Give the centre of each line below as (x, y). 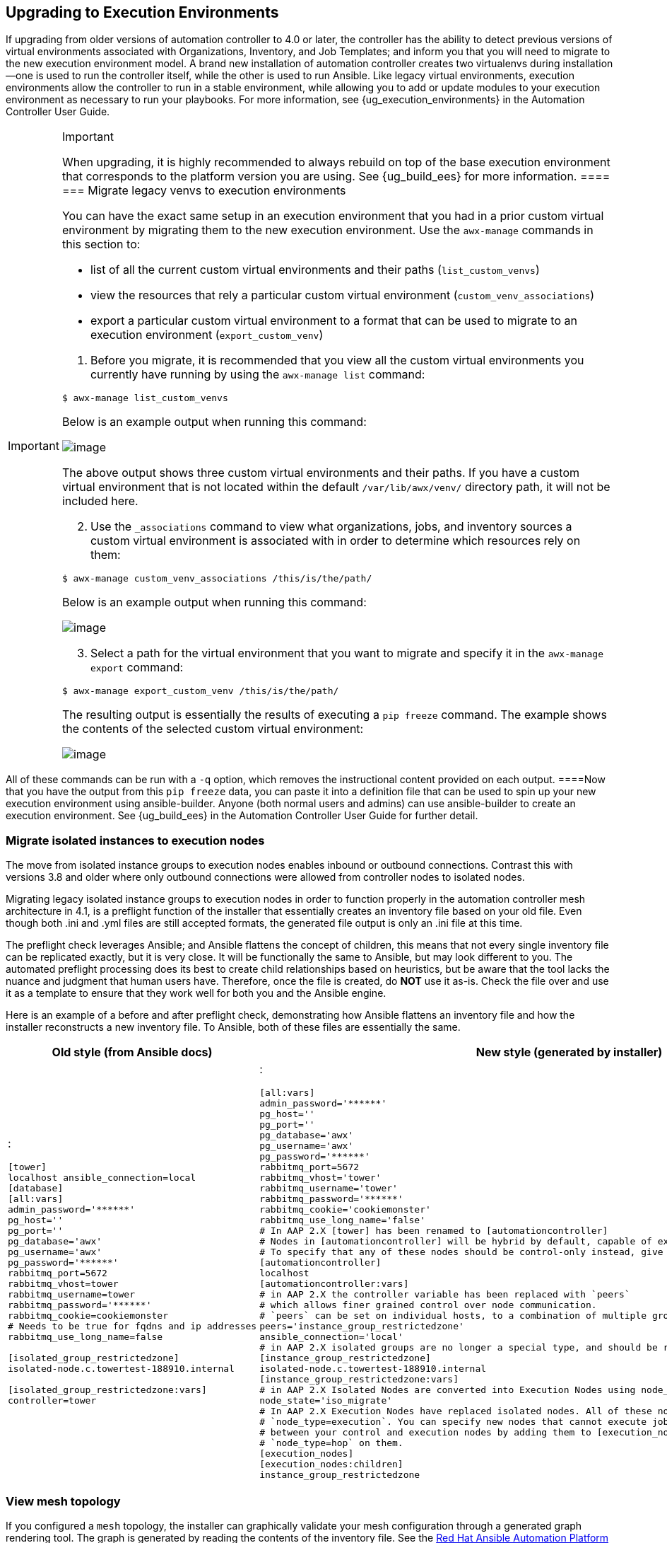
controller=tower (52, 1401)
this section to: (101, 244)
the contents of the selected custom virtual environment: (213, 729)
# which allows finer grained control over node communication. (428, 1305)
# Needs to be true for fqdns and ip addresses (132, 1327)
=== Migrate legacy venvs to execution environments (204, 191)
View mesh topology (63, 1501)
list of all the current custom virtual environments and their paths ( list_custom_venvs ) (315, 270)
